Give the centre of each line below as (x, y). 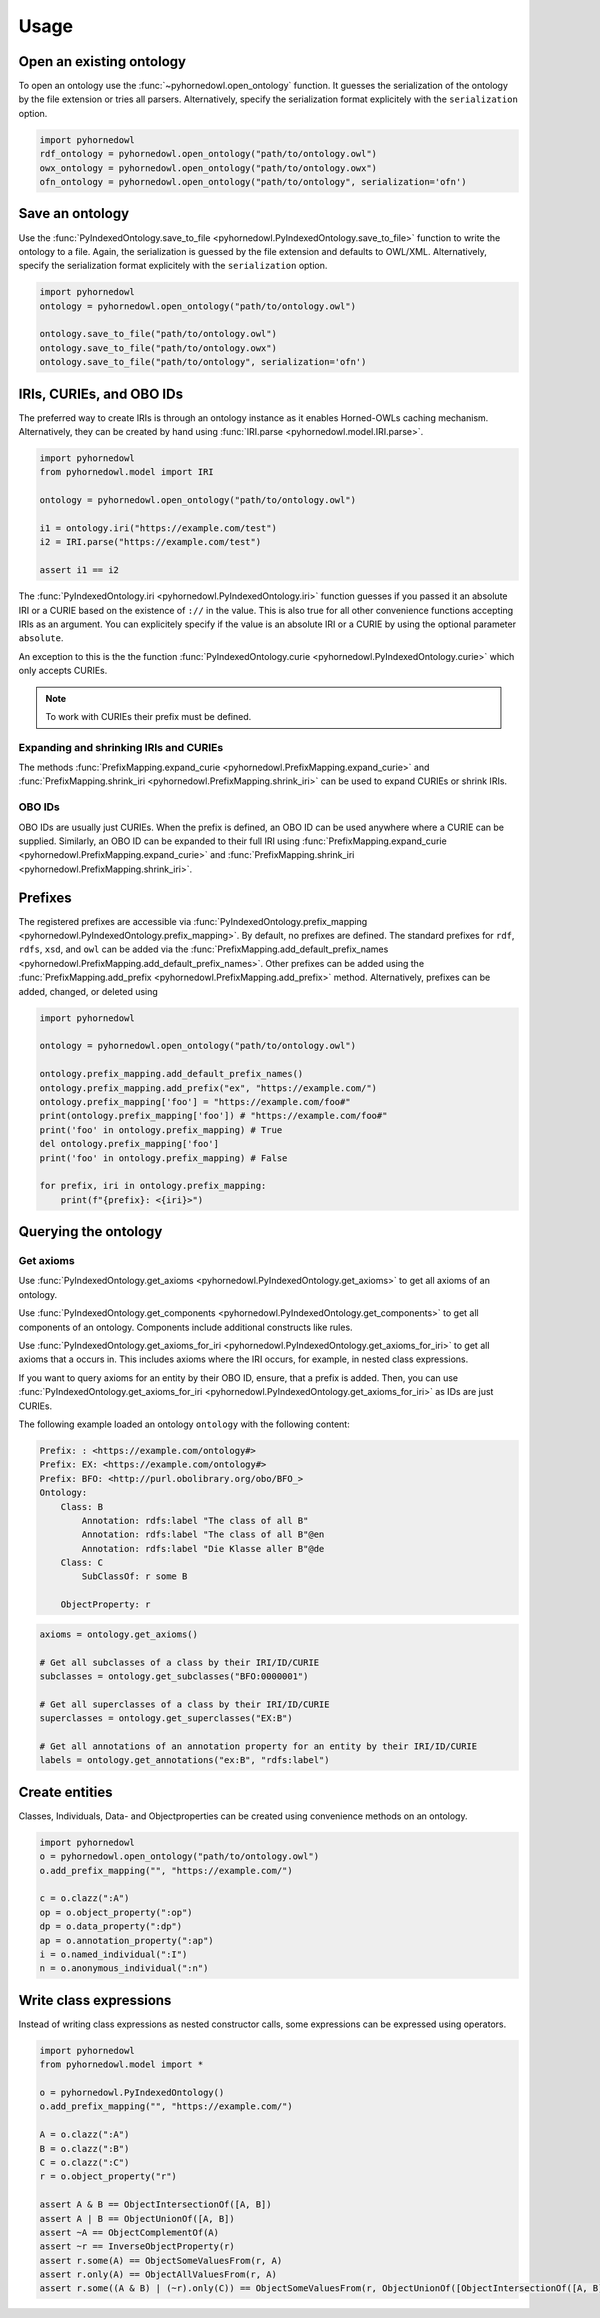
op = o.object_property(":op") (116, 1912)
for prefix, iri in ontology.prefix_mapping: (153, 1186)
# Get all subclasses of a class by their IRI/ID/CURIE (179, 1662)
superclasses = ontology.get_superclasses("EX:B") (166, 1718)
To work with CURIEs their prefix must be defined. (148, 716)
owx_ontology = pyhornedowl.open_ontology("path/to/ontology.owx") (208, 168)
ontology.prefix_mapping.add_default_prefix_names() (171, 1074)
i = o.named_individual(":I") (113, 1954)
